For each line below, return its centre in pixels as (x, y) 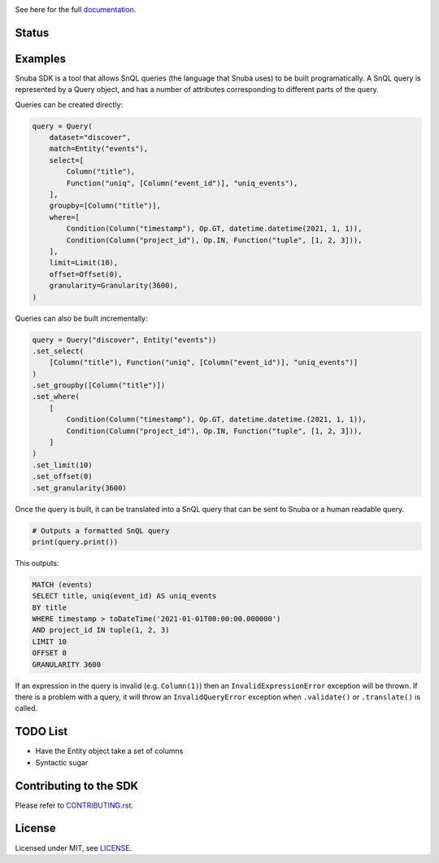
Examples (41, 58)
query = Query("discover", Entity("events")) (124, 340)
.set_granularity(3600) (80, 488)
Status (32, 33)
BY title (50, 607)
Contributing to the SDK (77, 786)
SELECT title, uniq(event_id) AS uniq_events (124, 596)
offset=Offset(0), (86, 274)
